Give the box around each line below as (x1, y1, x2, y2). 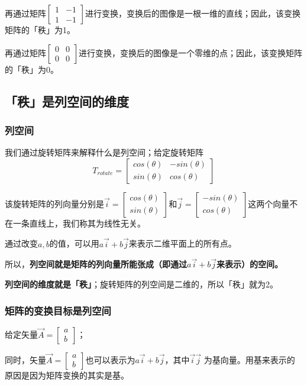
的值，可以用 (49, 237, 99, 250)
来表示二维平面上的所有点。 (128, 237, 237, 250)
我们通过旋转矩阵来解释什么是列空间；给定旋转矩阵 (5, 146, 203, 158)
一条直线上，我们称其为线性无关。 (12, 216, 146, 229)
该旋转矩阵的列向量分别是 (5, 197, 104, 209)
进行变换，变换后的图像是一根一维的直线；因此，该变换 (85, 7, 300, 19)
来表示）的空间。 (216, 258, 283, 270)
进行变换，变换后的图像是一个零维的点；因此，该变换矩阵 (79, 46, 303, 59)
